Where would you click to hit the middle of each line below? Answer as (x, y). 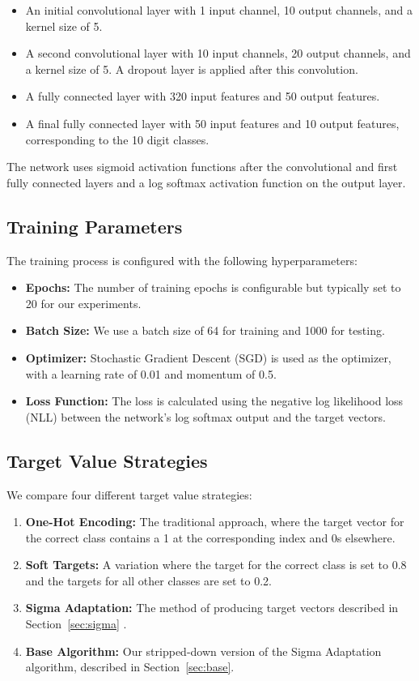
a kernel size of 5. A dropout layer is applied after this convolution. (192, 69)
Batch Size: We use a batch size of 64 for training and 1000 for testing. (205, 330)
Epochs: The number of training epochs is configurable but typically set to (213, 287)
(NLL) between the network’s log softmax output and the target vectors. (206, 416)
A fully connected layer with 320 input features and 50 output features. (203, 96)
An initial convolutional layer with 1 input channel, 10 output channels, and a (219, 10)
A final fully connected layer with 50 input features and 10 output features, (212, 123)
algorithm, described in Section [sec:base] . (130, 667)
